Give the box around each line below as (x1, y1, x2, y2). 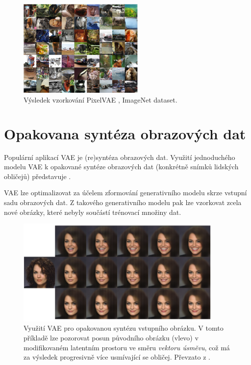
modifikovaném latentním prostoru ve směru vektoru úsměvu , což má (24, 342, 230, 352)
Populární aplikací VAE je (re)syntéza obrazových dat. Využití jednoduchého (4, 152, 235, 162)
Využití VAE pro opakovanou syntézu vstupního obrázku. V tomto (24, 323, 224, 333)
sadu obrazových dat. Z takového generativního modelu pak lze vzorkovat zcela (4, 197, 242, 207)
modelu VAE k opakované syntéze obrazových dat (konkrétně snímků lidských (4, 161, 239, 172)
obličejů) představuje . (4, 171, 71, 181)
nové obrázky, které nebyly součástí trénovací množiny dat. (4, 207, 181, 217)
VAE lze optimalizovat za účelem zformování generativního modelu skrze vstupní (4, 187, 247, 198)
